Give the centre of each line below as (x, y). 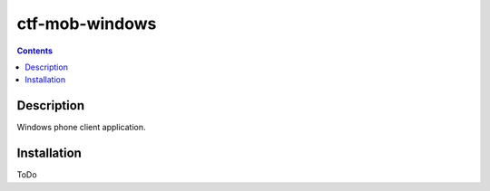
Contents (35, 51)
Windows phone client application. (81, 128)
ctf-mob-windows (87, 24)
